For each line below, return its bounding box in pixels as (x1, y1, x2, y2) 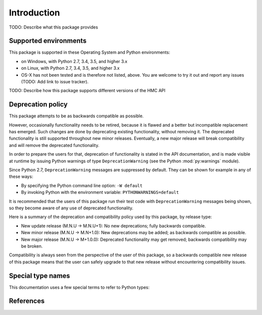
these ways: (9, 173, 33, 179)
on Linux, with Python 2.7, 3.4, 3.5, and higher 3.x (21, 65, 120, 71)
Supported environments (9, 37, 87, 45)
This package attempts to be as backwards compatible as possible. (9, 113, 144, 119)
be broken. (21, 243, 43, 249)
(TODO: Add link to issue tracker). (21, 79, 89, 85)
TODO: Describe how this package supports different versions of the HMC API (9, 88, 166, 94)
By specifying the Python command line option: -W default (21, 182, 143, 189)
